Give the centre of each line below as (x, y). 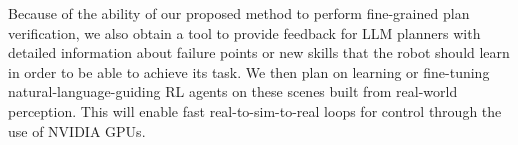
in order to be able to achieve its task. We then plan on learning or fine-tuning (249, 71)
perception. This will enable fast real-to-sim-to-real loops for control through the (255, 110)
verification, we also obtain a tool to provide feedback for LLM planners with (244, 32)
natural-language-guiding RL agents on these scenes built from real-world (233, 91)
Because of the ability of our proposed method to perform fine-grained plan (239, 13)
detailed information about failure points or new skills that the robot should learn (259, 52)
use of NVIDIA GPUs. (77, 130)
